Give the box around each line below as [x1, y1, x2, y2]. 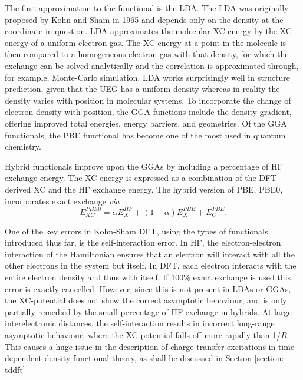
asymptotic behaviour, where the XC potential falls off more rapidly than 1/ [5, 328, 281, 341]
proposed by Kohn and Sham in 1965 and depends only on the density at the [5, 13, 284, 25]
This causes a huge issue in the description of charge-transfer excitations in [5, 340, 276, 352]
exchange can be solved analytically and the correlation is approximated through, [5, 59, 299, 71]
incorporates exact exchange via [5, 194, 120, 207]
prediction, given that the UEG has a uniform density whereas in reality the [5, 82, 280, 95]
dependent [5, 352, 42, 364]
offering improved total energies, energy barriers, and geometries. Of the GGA [5, 117, 287, 129]
